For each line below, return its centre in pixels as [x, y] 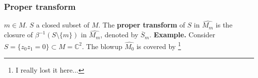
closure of [19, 35]
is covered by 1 [159, 45]
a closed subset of [63, 25]
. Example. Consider [182, 35]
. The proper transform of [142, 25]
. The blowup [102, 46]
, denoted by [119, 35]
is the [224, 25]
